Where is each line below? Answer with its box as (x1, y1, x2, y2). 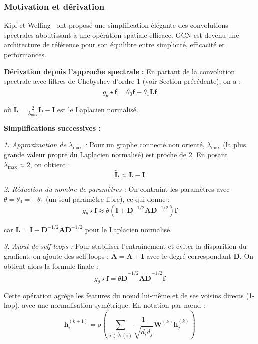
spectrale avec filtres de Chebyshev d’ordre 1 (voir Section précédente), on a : (4, 76, 241, 86)
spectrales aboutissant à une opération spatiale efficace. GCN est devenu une (4, 29, 239, 40)
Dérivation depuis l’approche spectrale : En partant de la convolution (4, 66, 235, 76)
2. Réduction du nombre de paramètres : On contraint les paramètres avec (4, 184, 230, 194)
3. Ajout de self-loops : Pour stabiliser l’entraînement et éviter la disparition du (4, 241, 247, 251)
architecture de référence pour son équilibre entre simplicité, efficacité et (4, 39, 225, 50)
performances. (4, 49, 46, 59)
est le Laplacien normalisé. (57, 104, 138, 115)
